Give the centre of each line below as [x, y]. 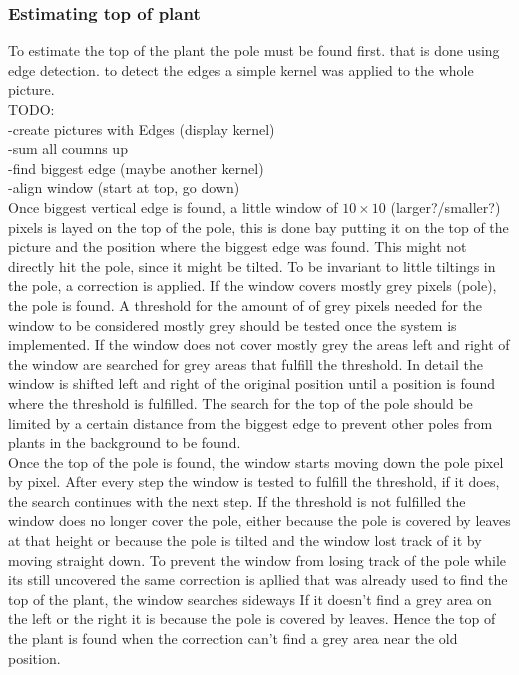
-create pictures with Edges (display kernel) [141, 128]
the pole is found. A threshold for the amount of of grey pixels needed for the [245, 304]
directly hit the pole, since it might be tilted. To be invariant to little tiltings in [252, 265]
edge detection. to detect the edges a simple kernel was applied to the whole [241, 69]
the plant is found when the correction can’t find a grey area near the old [233, 638]
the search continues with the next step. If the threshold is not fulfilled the [237, 500]
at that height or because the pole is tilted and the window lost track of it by [245, 540]
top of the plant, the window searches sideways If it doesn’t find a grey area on [250, 598]
